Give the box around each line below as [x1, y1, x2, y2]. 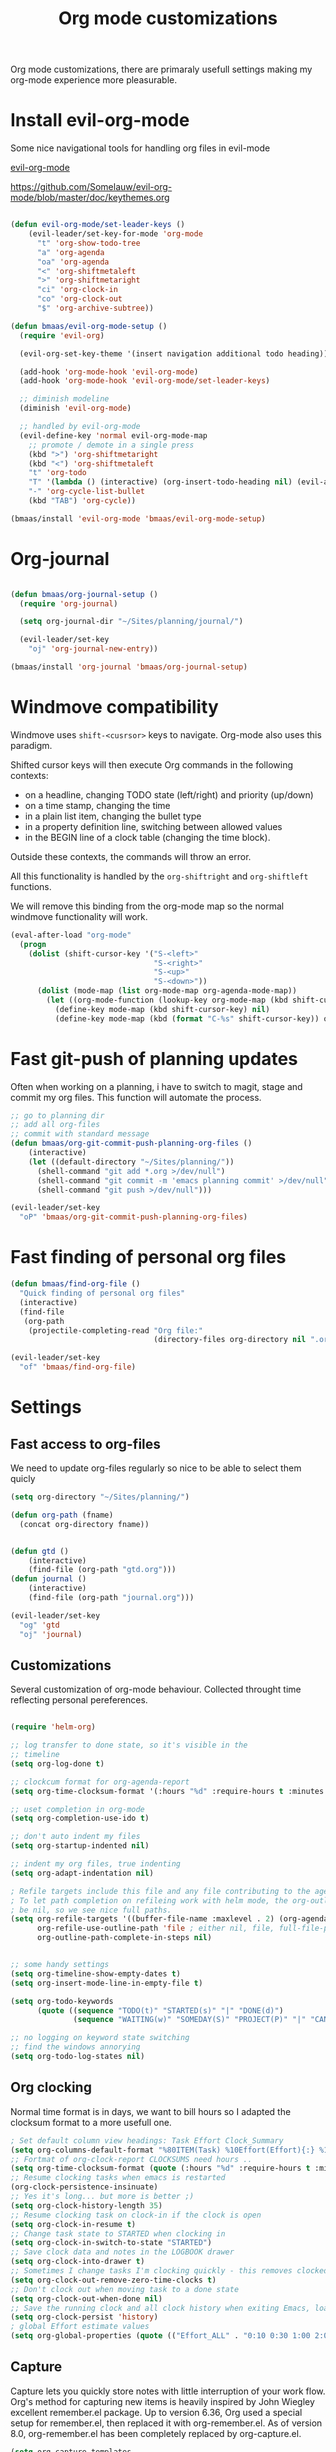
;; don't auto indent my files [10, 1832, 141, 1842]
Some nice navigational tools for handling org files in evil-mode [10, 142, 271, 154]
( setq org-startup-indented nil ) [10, 1841, 150, 1851]
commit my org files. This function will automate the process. [10, 1091, 262, 1103]
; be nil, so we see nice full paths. [10, 1905, 172, 1915]
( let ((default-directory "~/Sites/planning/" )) [28, 1157, 235, 1167]
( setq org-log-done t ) [10, 1758, 105, 1769]
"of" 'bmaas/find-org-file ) [19, 1362, 137, 1372]
